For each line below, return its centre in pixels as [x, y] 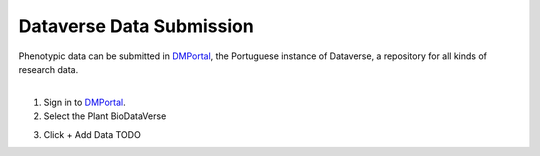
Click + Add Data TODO [92, 134]
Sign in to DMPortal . [84, 102]
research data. [48, 69]
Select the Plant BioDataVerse [105, 116]
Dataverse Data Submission [136, 26]
